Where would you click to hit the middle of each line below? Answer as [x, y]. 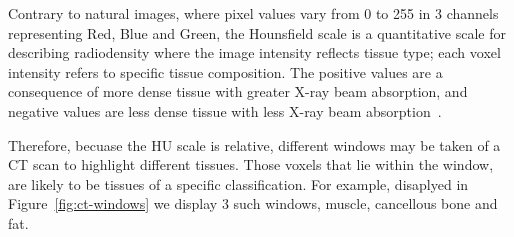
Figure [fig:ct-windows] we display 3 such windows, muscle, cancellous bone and [253, 203]
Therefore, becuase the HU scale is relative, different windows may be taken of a [254, 144]
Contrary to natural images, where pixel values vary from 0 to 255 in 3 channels [253, 13]
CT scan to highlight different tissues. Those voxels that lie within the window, [251, 164]
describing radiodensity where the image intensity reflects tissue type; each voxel [254, 52]
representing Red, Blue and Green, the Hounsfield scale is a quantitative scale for [257, 32]
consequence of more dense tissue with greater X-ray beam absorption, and [238, 91]
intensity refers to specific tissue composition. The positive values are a [225, 71]
